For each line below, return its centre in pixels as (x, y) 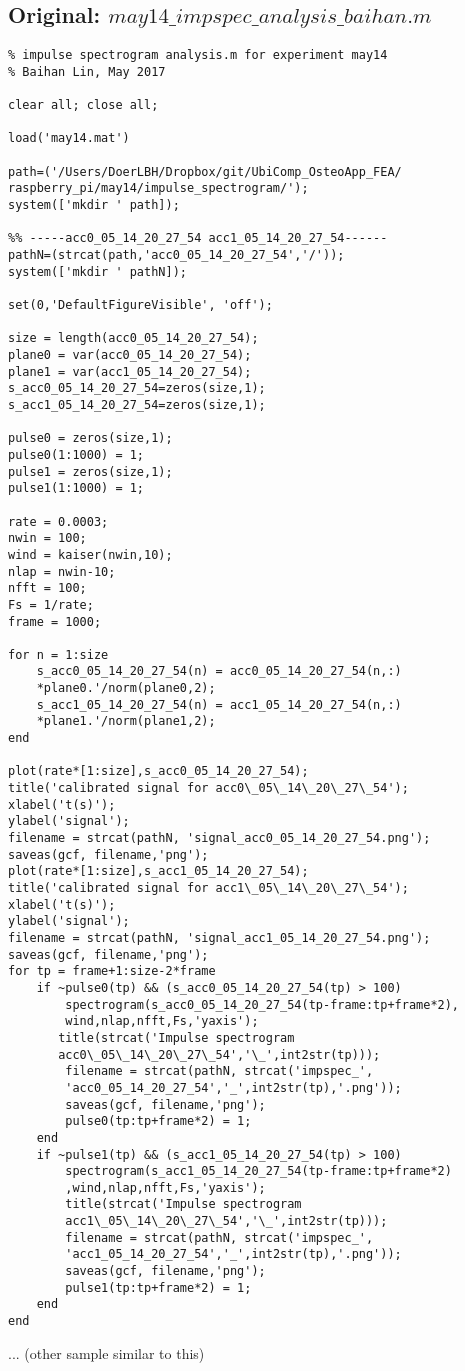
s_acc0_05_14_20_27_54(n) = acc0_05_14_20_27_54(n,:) (219, 671)
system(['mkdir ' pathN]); (97, 271)
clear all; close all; (83, 105)
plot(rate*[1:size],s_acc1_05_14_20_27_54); (158, 871)
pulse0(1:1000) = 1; (76, 454)
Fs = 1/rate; (51, 604)
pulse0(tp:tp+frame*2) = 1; (158, 1121)
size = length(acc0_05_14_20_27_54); (133, 338)
